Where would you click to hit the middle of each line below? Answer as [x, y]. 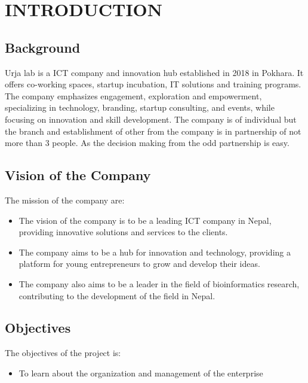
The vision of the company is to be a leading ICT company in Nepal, [145, 220]
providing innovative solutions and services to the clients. [123, 232]
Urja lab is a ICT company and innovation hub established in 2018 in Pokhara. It [154, 72]
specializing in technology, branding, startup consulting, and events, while [140, 107]
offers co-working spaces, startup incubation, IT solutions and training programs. [153, 84]
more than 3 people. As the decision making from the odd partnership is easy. [147, 143]
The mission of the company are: [65, 200]
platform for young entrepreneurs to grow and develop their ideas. [139, 264]
